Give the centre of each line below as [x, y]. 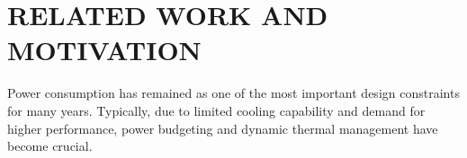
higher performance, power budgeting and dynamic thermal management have [223, 128]
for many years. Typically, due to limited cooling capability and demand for [216, 110]
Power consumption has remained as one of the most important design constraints [233, 93]
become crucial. [50, 146]
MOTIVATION [104, 50]
